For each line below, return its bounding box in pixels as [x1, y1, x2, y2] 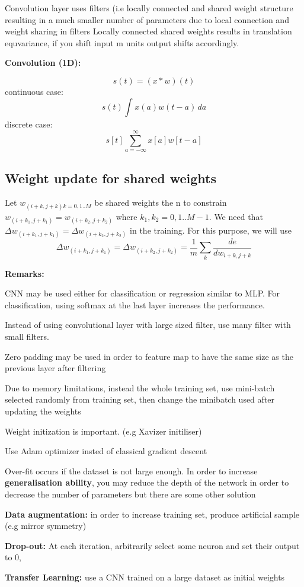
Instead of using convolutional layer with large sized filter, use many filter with [5, 318, 291, 331]
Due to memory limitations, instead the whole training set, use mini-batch [5, 381, 275, 394]
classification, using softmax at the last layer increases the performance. [5, 298, 265, 311]
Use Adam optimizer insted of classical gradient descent [5, 445, 207, 457]
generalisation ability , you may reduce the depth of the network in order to [5, 476, 289, 489]
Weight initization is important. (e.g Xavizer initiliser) [5, 425, 202, 437]
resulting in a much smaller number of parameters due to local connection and [5, 13, 289, 25]
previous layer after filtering [5, 362, 106, 374]
